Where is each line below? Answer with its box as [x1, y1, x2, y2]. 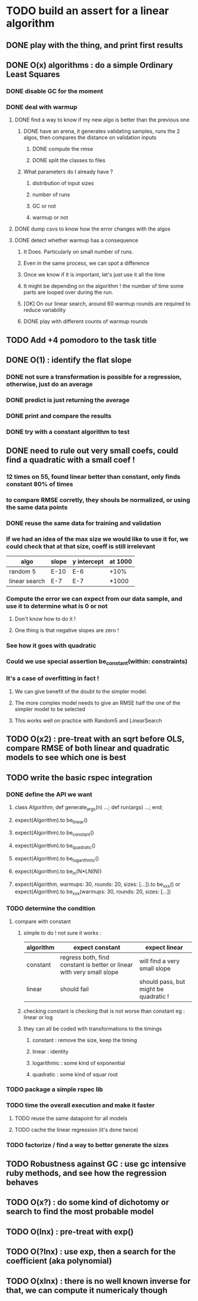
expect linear [145, 943, 183, 951]
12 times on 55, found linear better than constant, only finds [6, 472, 181, 481]
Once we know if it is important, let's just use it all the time [23, 271, 165, 278]
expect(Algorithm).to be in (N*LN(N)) [14, 868, 102, 876]
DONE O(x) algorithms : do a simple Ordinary [6, 60, 173, 70]
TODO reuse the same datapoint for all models [14, 1115, 128, 1122]
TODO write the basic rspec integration [6, 773, 153, 783]
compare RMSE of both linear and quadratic [6, 743, 170, 753]
